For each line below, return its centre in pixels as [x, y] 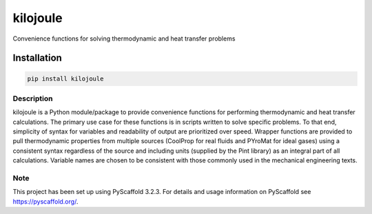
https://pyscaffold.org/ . [45, 201]
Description [33, 98]
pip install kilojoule [65, 78]
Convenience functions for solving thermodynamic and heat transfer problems [124, 39]
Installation [37, 58]
